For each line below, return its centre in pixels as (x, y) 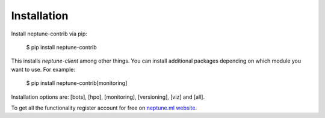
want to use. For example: (43, 69)
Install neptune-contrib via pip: (49, 34)
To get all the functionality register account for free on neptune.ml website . (104, 108)
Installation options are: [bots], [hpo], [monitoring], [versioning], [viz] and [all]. (108, 97)
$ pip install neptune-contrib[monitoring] (77, 83)
